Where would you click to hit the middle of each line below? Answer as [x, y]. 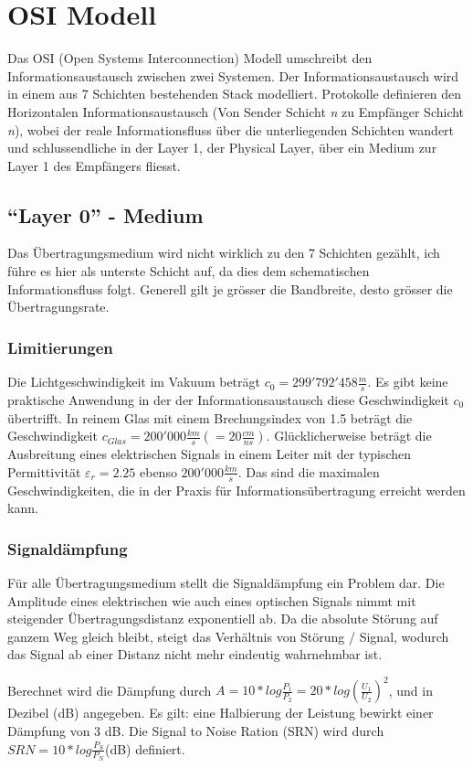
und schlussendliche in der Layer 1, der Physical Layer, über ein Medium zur [222, 148]
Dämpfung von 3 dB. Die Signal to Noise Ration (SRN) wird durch [196, 730]
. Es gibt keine [408, 382]
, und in [410, 690]
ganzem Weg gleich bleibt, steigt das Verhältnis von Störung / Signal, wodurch [228, 636]
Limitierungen [60, 347]
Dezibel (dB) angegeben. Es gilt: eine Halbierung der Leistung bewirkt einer [221, 713]
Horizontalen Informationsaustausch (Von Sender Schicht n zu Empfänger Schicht [236, 111]
